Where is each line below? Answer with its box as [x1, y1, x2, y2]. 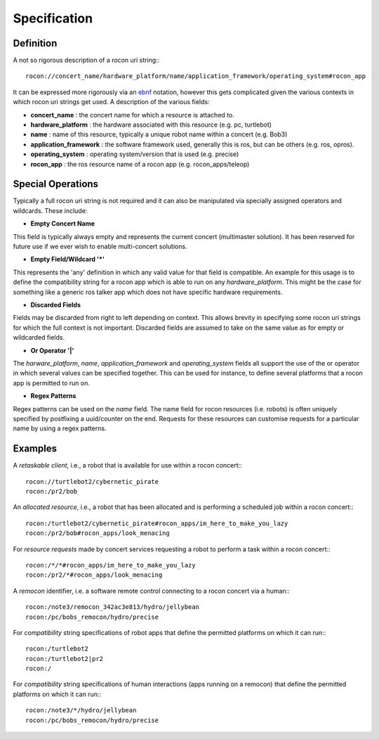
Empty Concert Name [30, 219, 95, 228]
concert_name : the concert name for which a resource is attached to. [30, 110, 234, 119]
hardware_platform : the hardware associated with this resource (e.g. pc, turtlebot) [30, 120, 272, 129]
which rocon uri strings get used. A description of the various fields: [13, 98, 210, 106]
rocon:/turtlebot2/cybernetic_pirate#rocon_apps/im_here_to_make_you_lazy [25, 519, 288, 527]
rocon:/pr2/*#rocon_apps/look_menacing [25, 571, 163, 579]
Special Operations [13, 178, 98, 190]
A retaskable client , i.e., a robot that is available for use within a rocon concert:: [13, 461, 242, 470]
